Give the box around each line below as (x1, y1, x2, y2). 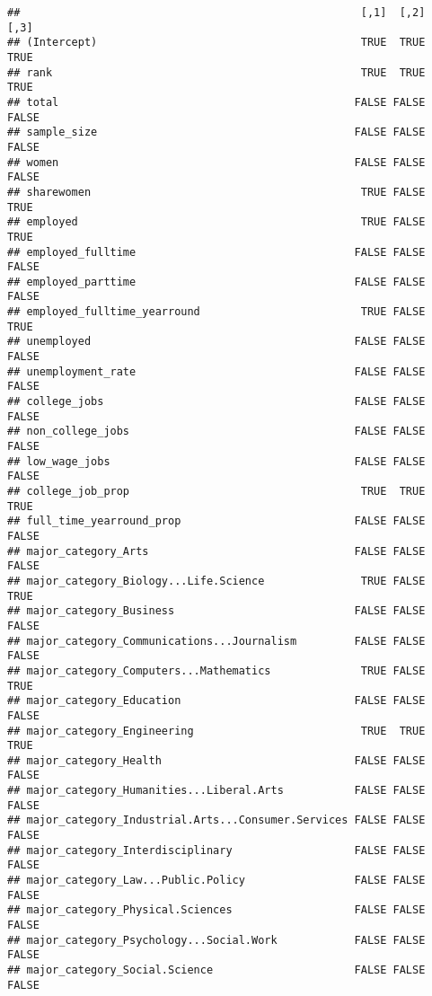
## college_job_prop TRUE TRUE (7, 485, 426, 498)
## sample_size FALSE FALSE (7, 126, 426, 139)
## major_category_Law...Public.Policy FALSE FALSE (7, 874, 426, 887)
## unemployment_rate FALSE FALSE (7, 365, 426, 378)
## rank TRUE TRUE (7, 66, 426, 79)
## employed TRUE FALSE (7, 216, 426, 229)
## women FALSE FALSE (7, 155, 426, 169)
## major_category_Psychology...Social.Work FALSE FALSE (7, 933, 426, 947)
